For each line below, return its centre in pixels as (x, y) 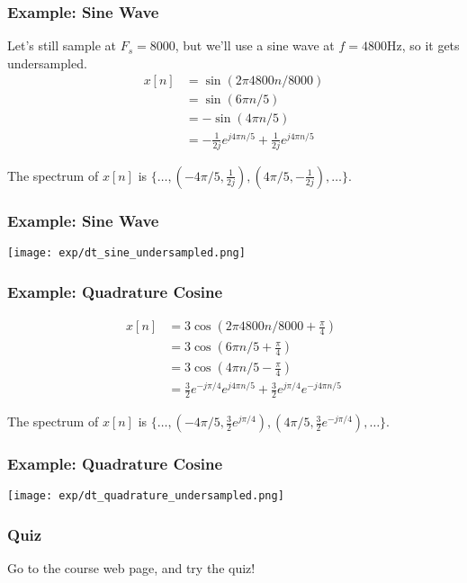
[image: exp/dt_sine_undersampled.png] (126, 253)
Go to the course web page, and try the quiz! (131, 568)
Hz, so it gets (423, 45)
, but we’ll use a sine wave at (255, 45)
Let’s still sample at (62, 45)
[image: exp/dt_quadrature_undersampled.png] (146, 496)
